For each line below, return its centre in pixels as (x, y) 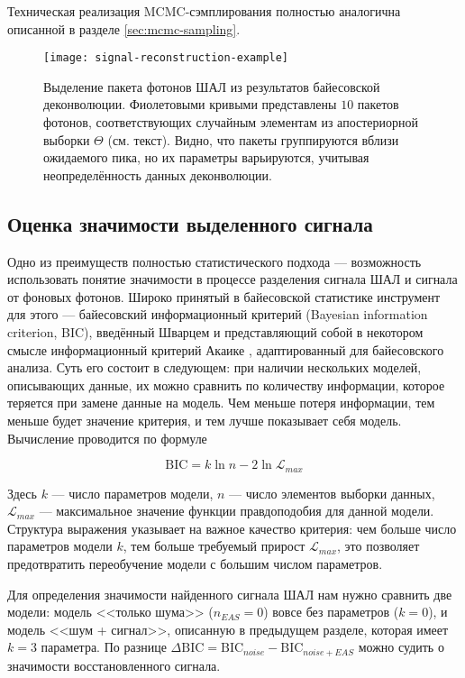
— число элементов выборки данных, (332, 493)
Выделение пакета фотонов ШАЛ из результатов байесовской (212, 86)
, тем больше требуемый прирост (214, 546)
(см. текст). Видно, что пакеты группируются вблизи (253, 139)
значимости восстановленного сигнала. (114, 665)
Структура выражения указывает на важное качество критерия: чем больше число (232, 528)
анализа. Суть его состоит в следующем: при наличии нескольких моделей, (214, 367)
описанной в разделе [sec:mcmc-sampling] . (124, 28)
